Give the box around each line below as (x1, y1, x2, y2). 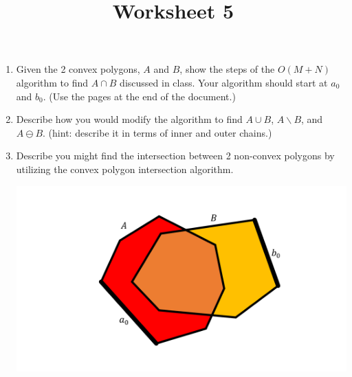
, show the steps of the (179, 62, 275, 76)
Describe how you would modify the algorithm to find (16, 112, 243, 126)
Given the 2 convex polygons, (16, 62, 140, 76)
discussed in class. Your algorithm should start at (120, 75, 328, 89)
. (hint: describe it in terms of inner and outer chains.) (43, 125, 272, 139)
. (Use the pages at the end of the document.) (43, 89, 236, 103)
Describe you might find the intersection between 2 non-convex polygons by (16, 148, 335, 163)
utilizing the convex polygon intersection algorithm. (16, 161, 234, 176)
